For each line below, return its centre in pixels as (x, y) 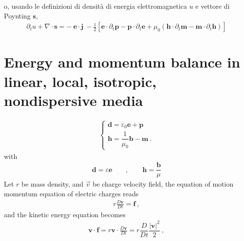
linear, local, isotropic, (80, 81)
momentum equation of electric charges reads (71, 193)
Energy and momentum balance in (122, 62)
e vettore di (213, 6)
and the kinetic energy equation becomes (65, 214)
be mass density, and (53, 184)
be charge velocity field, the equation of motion (163, 184)
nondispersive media (74, 100)
